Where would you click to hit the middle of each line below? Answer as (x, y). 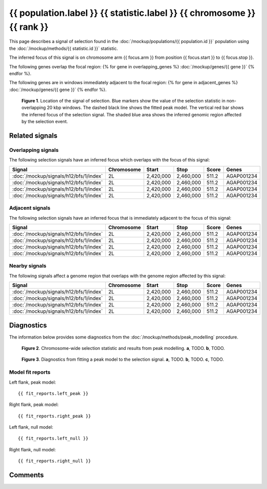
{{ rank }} (29, 27)
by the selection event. (45, 122)
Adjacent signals (30, 208)
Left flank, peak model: (33, 382)
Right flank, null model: (33, 449)
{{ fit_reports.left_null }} (53, 439)
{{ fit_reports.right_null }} (55, 461)
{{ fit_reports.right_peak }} (55, 416)
